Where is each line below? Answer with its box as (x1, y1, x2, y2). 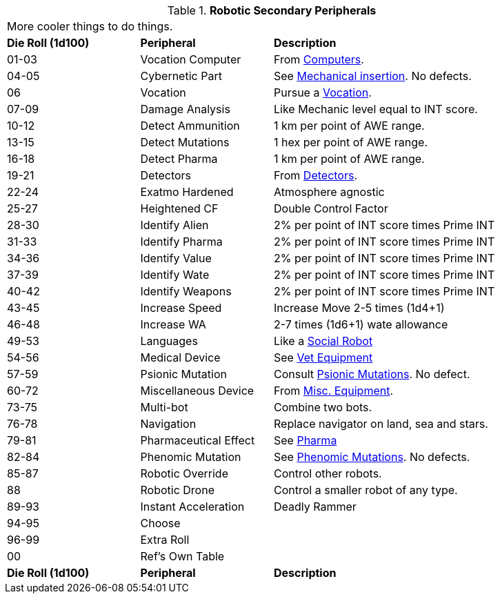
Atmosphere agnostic (274, 185, 385, 199)
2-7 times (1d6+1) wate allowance (274, 317, 448, 331)
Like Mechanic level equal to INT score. (274, 102, 478, 116)
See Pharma (274, 433, 337, 447)
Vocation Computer (140, 52, 241, 66)
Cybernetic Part (140, 69, 222, 83)
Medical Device (140, 351, 221, 364)
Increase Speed (140, 301, 222, 315)
